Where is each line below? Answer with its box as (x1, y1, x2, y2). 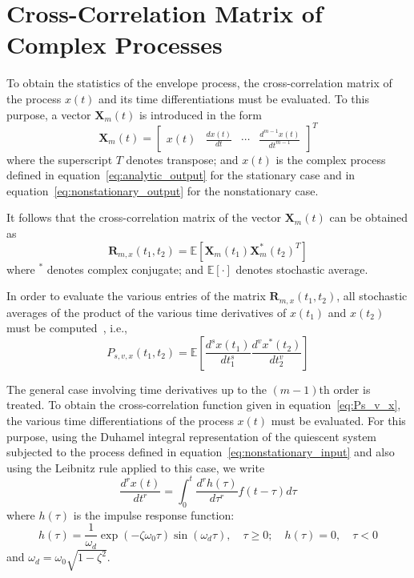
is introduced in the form (139, 106, 262, 122)
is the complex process (275, 151, 386, 167)
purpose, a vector (6, 106, 91, 122)
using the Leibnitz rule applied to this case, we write (6, 459, 265, 476)
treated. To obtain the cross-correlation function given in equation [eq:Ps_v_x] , (6, 396, 401, 413)
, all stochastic (336, 287, 408, 304)
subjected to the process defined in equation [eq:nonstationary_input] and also (6, 444, 395, 460)
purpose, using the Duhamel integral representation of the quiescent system (6, 427, 377, 444)
